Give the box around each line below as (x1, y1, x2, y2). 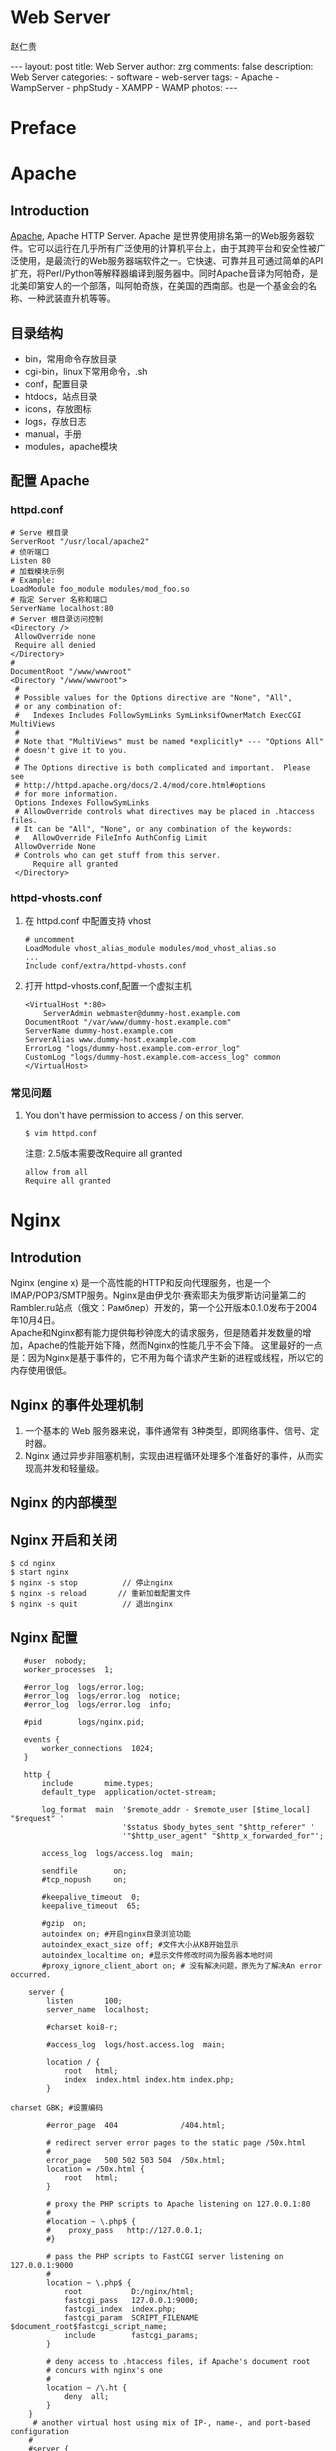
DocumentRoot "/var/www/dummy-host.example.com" (24, 1017, 232, 1027)
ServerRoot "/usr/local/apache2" (10, 536, 150, 546)
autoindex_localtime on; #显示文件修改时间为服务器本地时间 (41, 1951, 273, 1961)
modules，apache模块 (24, 440, 118, 452)
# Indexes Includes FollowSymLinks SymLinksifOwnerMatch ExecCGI (14, 710, 302, 720)
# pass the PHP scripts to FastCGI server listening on (46, 2252, 284, 2262)
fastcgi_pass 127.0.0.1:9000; (63, 2296, 199, 2306)
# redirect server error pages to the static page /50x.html (46, 2138, 307, 2148)
